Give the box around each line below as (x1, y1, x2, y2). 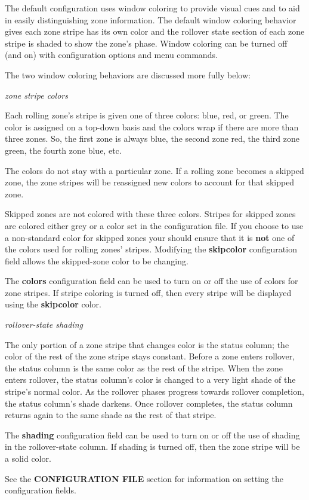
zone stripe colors (5, 89, 68, 101)
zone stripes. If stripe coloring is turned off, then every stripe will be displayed (5, 286, 292, 298)
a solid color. (5, 452, 51, 464)
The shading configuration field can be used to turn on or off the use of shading (5, 428, 300, 441)
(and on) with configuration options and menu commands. (5, 48, 218, 61)
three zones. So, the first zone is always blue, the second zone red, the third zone (5, 132, 299, 145)
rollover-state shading (5, 318, 83, 331)
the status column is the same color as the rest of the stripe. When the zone (5, 361, 283, 374)
